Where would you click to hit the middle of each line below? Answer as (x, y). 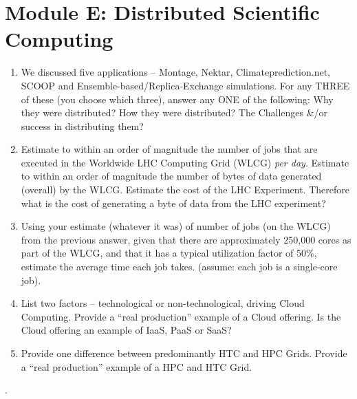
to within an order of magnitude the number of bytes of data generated (171, 176)
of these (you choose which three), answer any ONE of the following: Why (177, 99)
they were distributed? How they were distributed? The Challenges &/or (174, 112)
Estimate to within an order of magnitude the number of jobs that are (169, 149)
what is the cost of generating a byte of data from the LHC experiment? (173, 203)
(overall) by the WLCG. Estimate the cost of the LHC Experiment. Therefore (185, 190)
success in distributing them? (82, 126)
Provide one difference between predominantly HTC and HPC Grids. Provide (184, 353)
